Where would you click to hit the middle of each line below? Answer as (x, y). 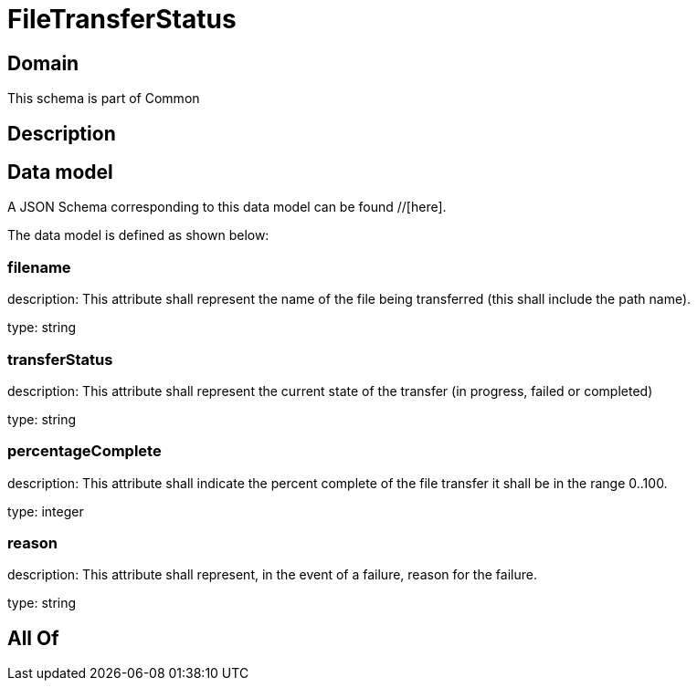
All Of (33, 638)
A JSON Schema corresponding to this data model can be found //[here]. (227, 207)
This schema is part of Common (104, 99)
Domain (43, 63)
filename (39, 267)
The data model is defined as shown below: (138, 235)
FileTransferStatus (122, 19)
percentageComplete (84, 451)
